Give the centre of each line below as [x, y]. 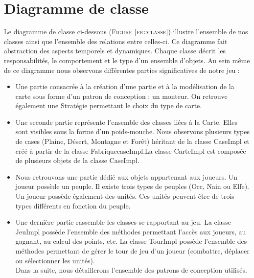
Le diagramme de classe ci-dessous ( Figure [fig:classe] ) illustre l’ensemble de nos [126, 32]
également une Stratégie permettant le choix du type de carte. [109, 105]
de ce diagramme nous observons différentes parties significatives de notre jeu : [122, 70]
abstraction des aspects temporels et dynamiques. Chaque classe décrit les [115, 51]
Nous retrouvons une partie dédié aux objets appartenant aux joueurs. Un [127, 176]
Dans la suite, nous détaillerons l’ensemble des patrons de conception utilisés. [131, 270]
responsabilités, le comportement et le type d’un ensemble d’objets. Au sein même [127, 60]
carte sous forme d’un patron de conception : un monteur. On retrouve [121, 96]
